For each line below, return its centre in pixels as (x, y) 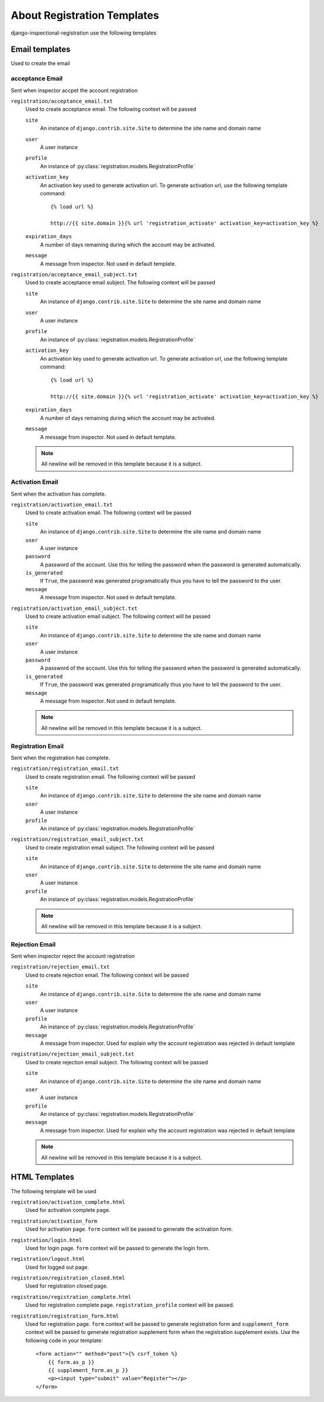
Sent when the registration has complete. (61, 758)
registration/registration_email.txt (65, 769)
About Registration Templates (85, 15)
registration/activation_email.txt (62, 505)
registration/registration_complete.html (71, 1297)
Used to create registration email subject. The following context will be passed (120, 847)
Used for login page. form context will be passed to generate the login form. (118, 1248)
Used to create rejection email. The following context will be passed (107, 975)
